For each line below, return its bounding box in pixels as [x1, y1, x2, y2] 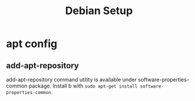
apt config [6, 37, 58, 51]
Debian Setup [65, 4, 133, 18]
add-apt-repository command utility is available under [6, 76, 137, 83]
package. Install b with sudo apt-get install [28, 82, 138, 89]
